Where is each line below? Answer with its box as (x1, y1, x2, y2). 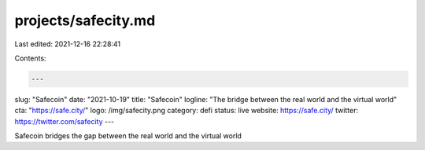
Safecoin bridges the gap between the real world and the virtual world (14, 131, 242, 141)
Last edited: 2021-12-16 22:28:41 (14, 39, 121, 49)
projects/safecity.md (14, 12, 156, 29)
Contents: (14, 53, 46, 63)
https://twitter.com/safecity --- (14, 116, 115, 126)
